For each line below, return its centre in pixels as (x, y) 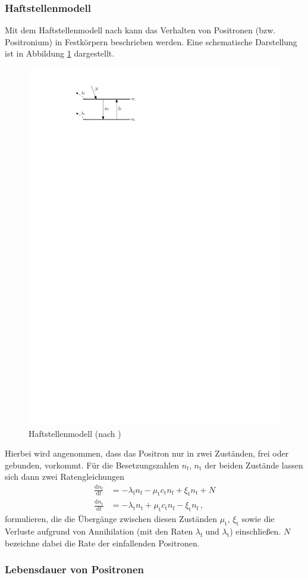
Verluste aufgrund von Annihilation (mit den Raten (99, 531)
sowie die (258, 519)
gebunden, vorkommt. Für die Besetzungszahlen (92, 465)
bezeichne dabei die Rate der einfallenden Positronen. (102, 543)
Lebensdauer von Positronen (75, 569)
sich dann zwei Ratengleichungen (65, 477)
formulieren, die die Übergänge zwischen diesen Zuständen (111, 519)
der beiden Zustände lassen (254, 465)
